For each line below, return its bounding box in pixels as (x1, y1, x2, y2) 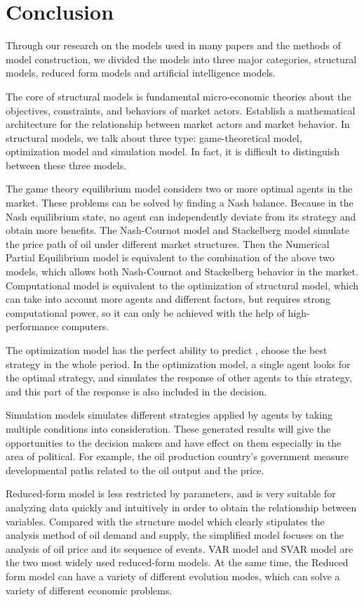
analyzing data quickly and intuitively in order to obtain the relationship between (6, 499, 357, 514)
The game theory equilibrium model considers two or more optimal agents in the (6, 181, 353, 196)
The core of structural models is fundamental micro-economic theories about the (6, 89, 351, 103)
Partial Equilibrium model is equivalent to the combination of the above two (6, 250, 335, 265)
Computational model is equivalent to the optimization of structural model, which (6, 277, 359, 292)
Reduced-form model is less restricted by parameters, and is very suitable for (6, 486, 336, 501)
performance (6, 319, 59, 334)
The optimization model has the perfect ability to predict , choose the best (6, 343, 328, 357)
